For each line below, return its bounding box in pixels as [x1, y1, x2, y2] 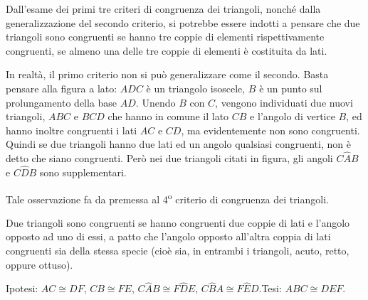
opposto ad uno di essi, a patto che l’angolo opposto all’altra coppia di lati [6, 229, 331, 244]
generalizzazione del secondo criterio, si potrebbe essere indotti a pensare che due [6, 15, 360, 30]
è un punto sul [259, 80, 322, 95]
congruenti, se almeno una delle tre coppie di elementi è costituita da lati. [6, 43, 327, 58]
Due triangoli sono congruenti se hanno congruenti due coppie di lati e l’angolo [6, 215, 350, 230]
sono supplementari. [39, 164, 127, 179]
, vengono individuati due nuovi [215, 95, 353, 109]
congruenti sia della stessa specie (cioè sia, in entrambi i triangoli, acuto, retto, [6, 243, 349, 257]
